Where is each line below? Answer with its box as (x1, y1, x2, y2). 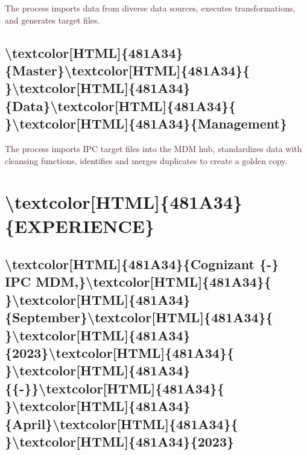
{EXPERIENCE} (5, 213, 155, 238)
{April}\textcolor (5, 414, 117, 433)
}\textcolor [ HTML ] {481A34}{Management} (5, 114, 288, 133)
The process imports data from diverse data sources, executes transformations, (5, 2, 296, 14)
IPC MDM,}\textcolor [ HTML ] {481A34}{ (5, 272, 271, 291)
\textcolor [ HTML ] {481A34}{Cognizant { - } (5, 255, 279, 273)
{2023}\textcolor (5, 343, 113, 362)
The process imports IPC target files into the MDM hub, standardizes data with (5, 142, 302, 154)
